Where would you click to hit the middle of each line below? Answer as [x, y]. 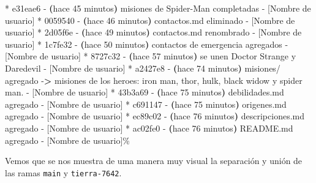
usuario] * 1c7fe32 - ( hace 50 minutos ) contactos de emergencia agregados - [147, 44]
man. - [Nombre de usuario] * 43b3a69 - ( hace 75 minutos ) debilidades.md [145, 92]
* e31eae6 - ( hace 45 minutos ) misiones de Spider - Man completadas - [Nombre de [158, 8]
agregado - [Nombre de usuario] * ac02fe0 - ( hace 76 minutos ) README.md [149, 128]
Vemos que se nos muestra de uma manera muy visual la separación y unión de [154, 161]
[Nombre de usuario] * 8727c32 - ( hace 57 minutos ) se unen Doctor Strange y [151, 56]
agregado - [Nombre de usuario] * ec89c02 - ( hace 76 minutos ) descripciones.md [155, 116]
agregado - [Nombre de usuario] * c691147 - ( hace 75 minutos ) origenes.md [146, 104]
